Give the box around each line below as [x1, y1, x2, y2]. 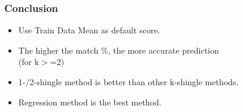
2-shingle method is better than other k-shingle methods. [29, 76, 239, 88]
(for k [18, 55, 40, 68]
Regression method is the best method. [18, 95, 162, 108]
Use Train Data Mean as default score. [18, 24, 160, 36]
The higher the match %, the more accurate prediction [18, 43, 219, 56]
